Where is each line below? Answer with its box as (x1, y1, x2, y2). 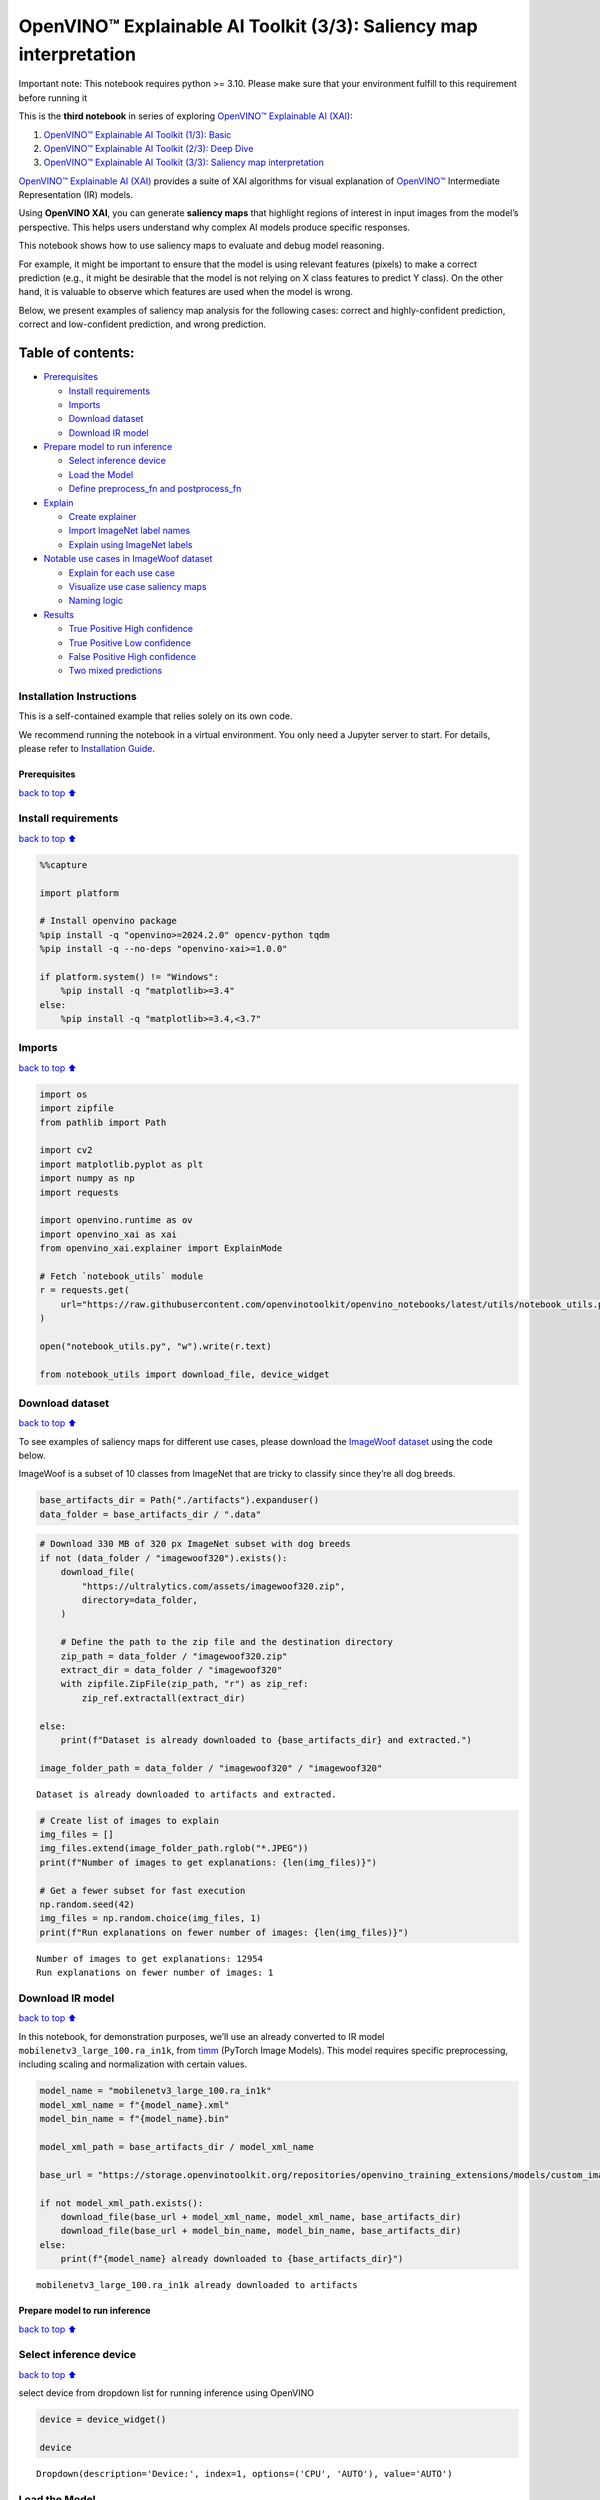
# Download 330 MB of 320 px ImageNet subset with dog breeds (39, 1538, 351, 1550)
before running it (18, 91, 88, 104)
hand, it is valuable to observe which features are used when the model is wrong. (18, 286, 354, 298)
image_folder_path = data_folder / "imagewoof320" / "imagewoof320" (39, 1762, 383, 1774)
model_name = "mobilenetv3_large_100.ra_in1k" (39, 2085, 272, 2097)
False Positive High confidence (68, 650, 197, 662)
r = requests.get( (39, 1285, 130, 1296)
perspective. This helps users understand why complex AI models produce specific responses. (18, 221, 410, 233)
